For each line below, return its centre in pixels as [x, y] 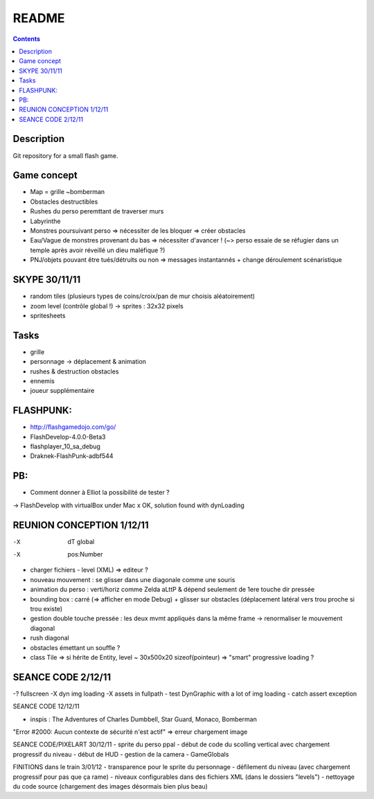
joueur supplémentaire [62, 391]
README [39, 18]
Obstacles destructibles [64, 202]
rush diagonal [50, 638]
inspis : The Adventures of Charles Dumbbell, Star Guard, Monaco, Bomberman [144, 719]
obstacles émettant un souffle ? [75, 647]
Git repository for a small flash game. [65, 155]
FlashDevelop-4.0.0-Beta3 [68, 437]
